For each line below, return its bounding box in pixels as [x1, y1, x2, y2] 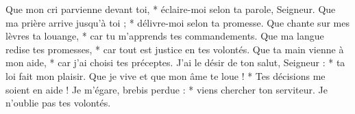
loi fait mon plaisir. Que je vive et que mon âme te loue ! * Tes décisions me [5, 68, 326, 83]
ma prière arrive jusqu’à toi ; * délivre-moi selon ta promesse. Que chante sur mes [5, 15, 350, 29]
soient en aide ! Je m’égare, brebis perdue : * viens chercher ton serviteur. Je [5, 82, 328, 96]
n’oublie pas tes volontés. [5, 96, 111, 110]
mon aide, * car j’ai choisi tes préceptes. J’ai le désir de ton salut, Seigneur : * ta [5, 55, 345, 70]
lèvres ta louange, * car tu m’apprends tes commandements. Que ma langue [5, 29, 324, 43]
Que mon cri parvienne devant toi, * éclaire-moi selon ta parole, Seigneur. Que [5, 2, 336, 16]
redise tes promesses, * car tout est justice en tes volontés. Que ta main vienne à [5, 42, 344, 56]
